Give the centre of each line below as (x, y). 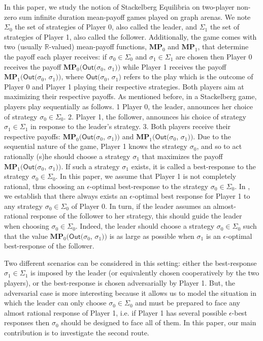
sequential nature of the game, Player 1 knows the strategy (96, 146)
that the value (26, 236)
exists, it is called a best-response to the (193, 166)
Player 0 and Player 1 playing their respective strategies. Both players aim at (124, 86)
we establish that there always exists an (66, 196)
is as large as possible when (152, 236)
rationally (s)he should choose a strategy (67, 156)
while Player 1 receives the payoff (174, 66)
